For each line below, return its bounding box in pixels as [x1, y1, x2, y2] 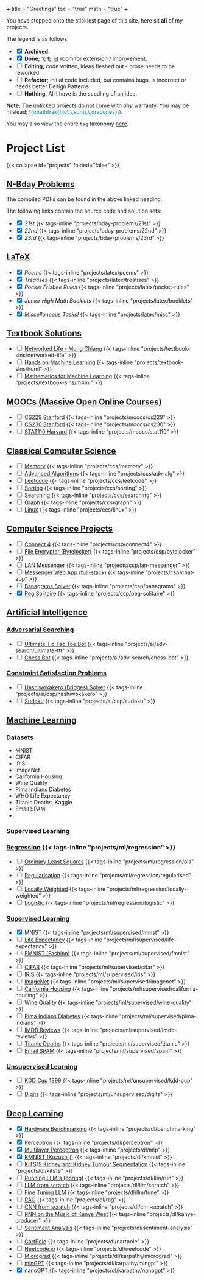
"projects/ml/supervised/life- [103, 936, 177, 943]
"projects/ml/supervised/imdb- [99, 1026, 178, 1033]
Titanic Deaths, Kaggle [15, 799, 72, 806]
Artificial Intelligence [6, 607, 88, 617]
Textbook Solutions [6, 328, 82, 339]
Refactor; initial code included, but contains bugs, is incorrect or [24, 76, 187, 83]
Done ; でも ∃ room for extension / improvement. [24, 55, 147, 62]
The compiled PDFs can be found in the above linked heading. [6, 195, 163, 203]
